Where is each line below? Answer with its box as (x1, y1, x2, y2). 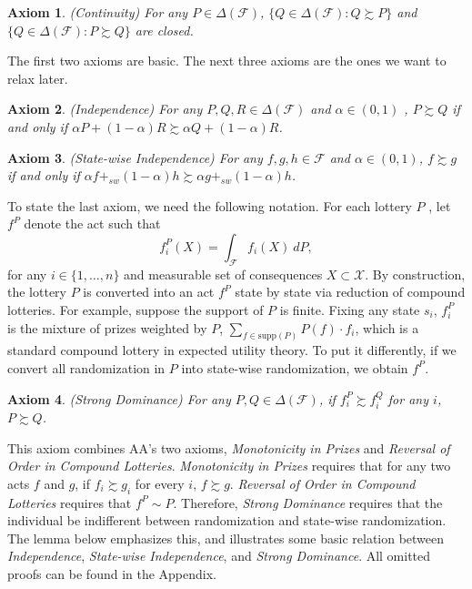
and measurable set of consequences (124, 264, 323, 283)
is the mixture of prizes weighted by (7, 318, 207, 337)
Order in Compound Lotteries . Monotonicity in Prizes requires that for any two (7, 456, 451, 475)
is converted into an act (83, 282, 215, 301)
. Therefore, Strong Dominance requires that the (173, 493, 443, 512)
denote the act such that (24, 214, 161, 233)
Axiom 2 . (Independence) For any (7, 99, 203, 118)
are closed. (135, 20, 194, 39)
